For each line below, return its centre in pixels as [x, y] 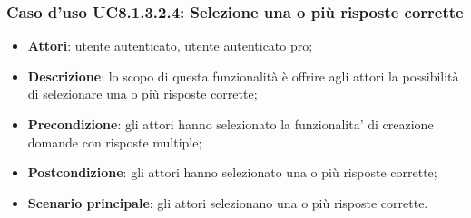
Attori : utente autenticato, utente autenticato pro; [170, 46]
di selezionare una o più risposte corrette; [142, 94]
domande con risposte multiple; [115, 142]
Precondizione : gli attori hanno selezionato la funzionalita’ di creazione [231, 124]
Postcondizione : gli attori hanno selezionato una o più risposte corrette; [232, 172]
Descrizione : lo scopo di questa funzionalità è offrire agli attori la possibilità [243, 76]
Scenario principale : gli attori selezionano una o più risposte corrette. [228, 202]
